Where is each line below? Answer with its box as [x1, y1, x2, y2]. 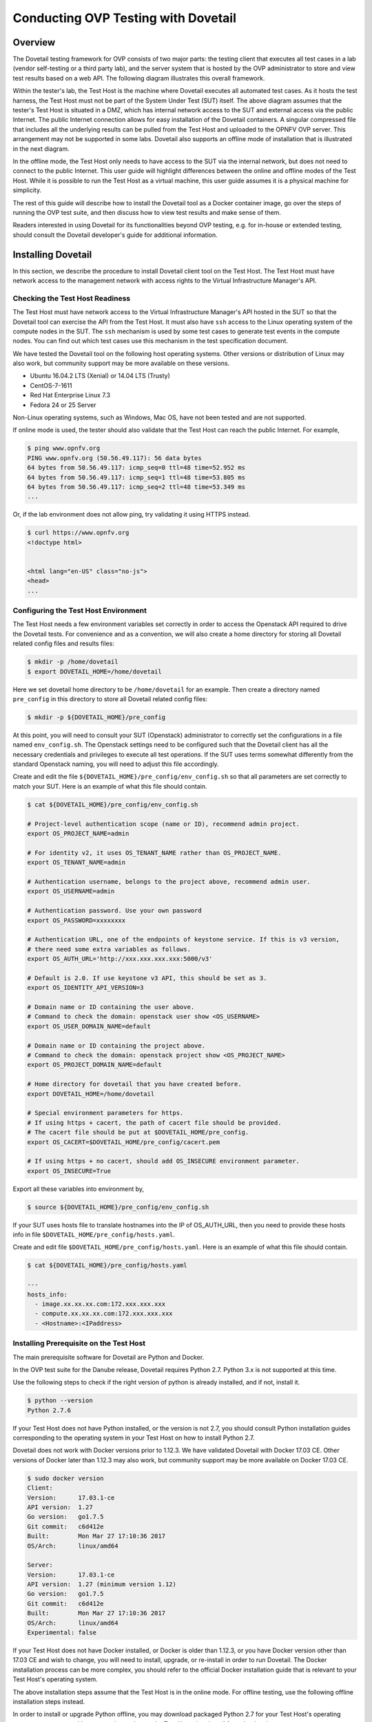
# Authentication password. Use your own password [27, 906, 203, 915]
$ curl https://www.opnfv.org [27, 529, 130, 537]
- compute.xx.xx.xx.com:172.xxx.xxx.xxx [34, 1309, 173, 1318]
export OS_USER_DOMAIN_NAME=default [27, 1022, 152, 1030]
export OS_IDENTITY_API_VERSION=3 [27, 984, 144, 992]
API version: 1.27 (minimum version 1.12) [27, 1581, 177, 1588]
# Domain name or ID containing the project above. [27, 1041, 206, 1050]
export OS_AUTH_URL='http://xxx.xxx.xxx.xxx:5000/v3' [27, 955, 213, 963]
